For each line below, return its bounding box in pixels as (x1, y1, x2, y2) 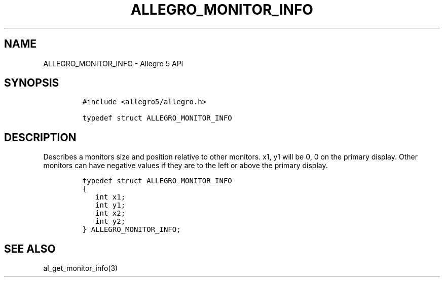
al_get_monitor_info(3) (43, 264, 118, 273)
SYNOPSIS (4, 76, 59, 90)
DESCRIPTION (4, 131, 77, 144)
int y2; (95, 217, 126, 226)
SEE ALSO (4, 242, 56, 255)
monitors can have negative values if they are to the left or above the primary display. (43, 161, 328, 170)
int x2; (95, 209, 126, 218)
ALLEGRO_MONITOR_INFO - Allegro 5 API (43, 59, 183, 68)
